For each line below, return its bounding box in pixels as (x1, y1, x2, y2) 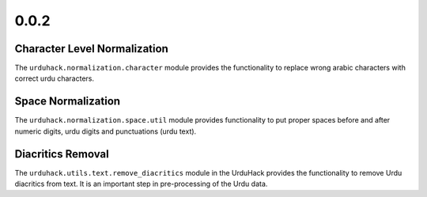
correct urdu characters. (14, 74, 95, 83)
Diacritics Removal (14, 147, 110, 161)
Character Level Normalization (14, 42, 169, 55)
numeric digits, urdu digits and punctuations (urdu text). (14, 127, 197, 136)
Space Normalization (14, 95, 121, 108)
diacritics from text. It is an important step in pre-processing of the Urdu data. (14, 179, 268, 189)
